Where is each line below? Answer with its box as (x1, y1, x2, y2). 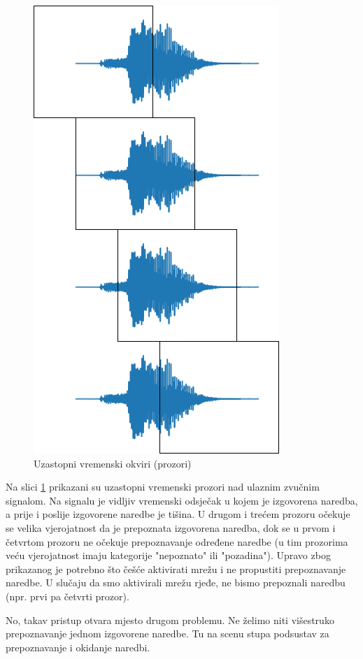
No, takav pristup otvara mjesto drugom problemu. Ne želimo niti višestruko (6, 612, 334, 627)
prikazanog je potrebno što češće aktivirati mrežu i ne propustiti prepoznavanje (6, 561, 346, 576)
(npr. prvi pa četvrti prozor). (6, 588, 129, 603)
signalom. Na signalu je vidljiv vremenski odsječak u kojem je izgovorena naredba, (6, 493, 358, 507)
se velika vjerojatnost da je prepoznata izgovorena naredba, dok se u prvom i (6, 520, 336, 535)
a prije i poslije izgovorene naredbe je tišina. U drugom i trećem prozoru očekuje (6, 507, 350, 521)
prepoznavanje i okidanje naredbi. (6, 639, 150, 654)
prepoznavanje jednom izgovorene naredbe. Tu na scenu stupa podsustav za (6, 626, 329, 641)
